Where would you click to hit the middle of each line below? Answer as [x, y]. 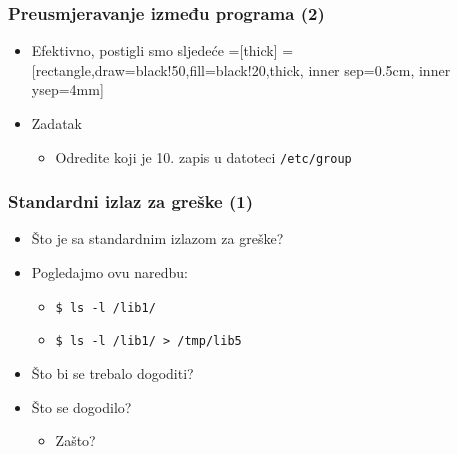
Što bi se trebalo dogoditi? [112, 372]
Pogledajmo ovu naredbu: [110, 272]
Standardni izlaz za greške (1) [130, 201]
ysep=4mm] [67, 89]
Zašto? [75, 440]
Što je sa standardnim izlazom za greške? [157, 238]
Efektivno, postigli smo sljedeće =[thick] [154, 50]
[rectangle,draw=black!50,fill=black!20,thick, [167, 69]
